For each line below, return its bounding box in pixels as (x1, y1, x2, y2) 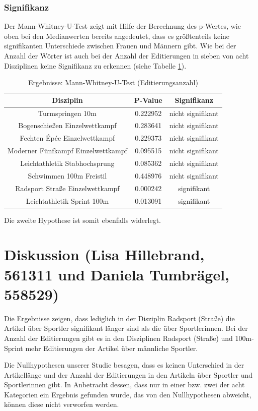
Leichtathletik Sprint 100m (26, 195, 109, 206)
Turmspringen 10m (38, 107, 97, 118)
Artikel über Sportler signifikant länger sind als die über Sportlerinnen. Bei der (4, 323, 248, 333)
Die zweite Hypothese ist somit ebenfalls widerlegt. (4, 214, 161, 225)
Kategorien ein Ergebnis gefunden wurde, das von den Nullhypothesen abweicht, (4, 389, 251, 399)
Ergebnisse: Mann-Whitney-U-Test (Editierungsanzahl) (28, 77, 198, 88)
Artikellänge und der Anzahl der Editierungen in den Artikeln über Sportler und (4, 369, 253, 380)
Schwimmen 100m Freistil (28, 170, 107, 181)
